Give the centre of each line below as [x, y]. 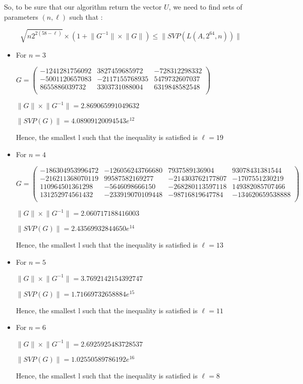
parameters [21, 16]
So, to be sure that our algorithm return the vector [83, 7]
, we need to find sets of [205, 7]
